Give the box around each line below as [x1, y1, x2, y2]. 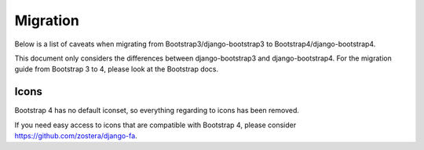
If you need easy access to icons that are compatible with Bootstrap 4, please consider [14, 120, 297, 130]
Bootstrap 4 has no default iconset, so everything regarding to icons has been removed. [14, 106, 300, 115]
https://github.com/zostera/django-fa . [14, 131, 137, 141]
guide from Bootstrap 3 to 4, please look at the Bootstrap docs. [14, 64, 219, 74]
